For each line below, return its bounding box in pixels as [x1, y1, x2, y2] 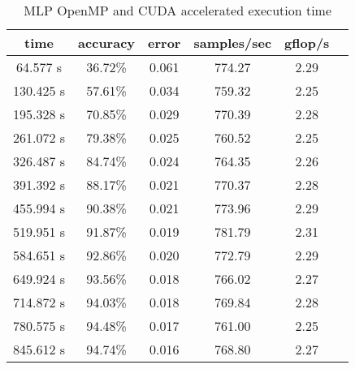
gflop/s [284, 33, 330, 52]
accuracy [78, 33, 136, 52]
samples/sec [193, 33, 272, 52]
